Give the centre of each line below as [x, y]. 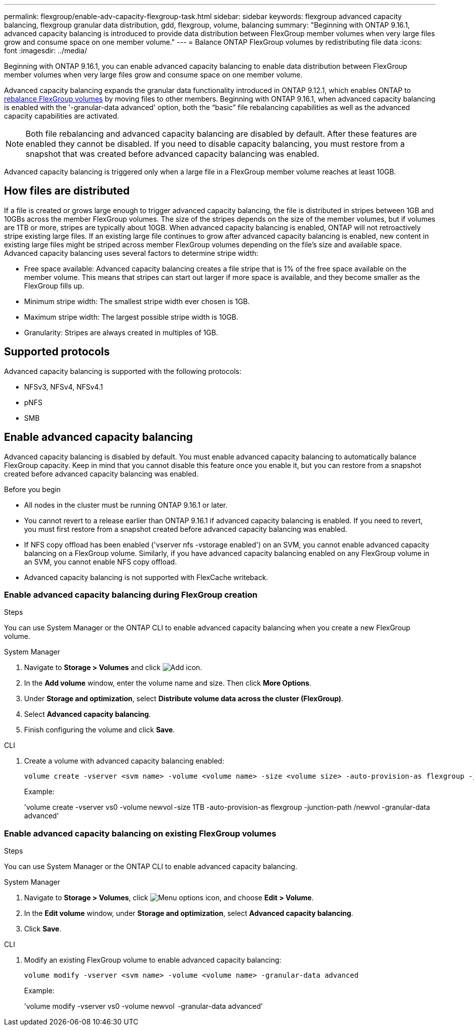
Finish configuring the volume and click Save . [100, 730]
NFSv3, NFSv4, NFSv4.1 [64, 387]
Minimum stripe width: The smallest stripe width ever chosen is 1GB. [137, 301]
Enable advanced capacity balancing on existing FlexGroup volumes [140, 833]
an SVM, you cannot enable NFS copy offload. [101, 561]
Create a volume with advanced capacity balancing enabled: [124, 761]
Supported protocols [57, 352]
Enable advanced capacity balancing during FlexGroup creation [131, 594]
